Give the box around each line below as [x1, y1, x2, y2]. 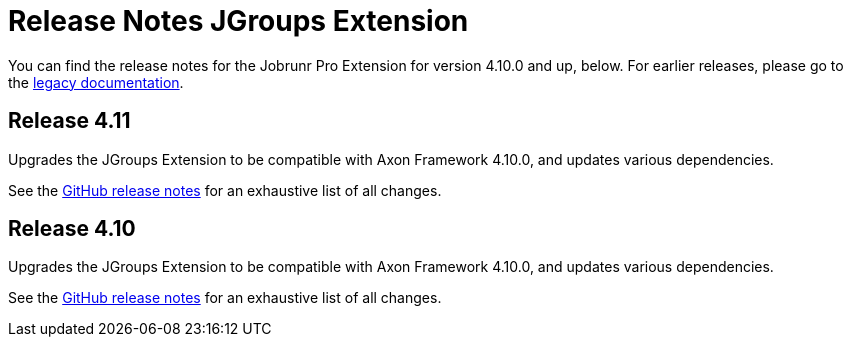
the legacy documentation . [8, 73, 184, 91]
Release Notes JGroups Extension [8, 4, 469, 38]
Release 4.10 [8, 216, 136, 242]
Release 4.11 [8, 108, 131, 134]
